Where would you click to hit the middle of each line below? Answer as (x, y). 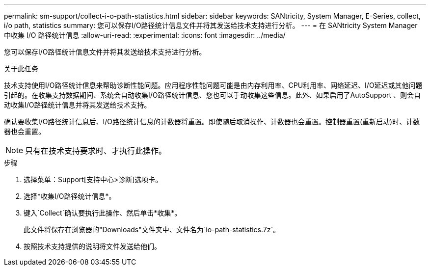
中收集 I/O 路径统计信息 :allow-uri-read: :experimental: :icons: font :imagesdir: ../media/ (145, 35)
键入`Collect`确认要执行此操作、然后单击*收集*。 (103, 213)
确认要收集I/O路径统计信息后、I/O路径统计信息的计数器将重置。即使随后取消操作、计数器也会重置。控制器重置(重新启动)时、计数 (212, 121)
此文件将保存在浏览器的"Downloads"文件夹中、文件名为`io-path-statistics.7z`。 (152, 229)
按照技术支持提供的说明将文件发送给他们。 (92, 246)
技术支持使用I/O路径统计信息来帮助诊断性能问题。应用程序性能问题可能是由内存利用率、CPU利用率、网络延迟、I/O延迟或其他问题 (213, 85)
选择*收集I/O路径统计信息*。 (70, 196)
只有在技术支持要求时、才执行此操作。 (96, 151)
